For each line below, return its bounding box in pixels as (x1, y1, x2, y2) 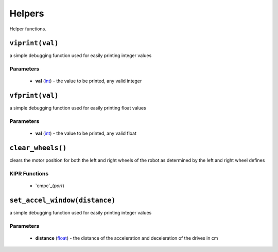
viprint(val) (9, 39, 59, 47)
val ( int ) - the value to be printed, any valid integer (35, 78, 142, 84)
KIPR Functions (9, 170, 49, 177)
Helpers (9, 8, 44, 19)
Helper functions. (9, 26, 46, 32)
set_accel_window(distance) (9, 196, 116, 204)
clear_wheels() (9, 144, 67, 152)
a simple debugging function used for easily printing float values (9, 105, 146, 111)
